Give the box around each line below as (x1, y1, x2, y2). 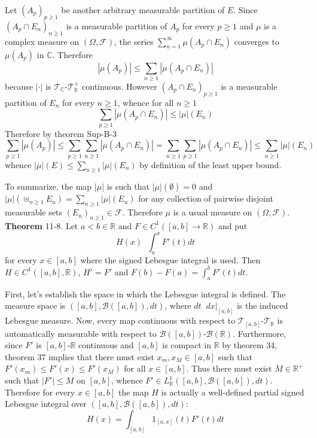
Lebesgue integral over (5, 397, 87, 410)
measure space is (5, 299, 66, 312)
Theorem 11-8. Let (5, 219, 78, 232)
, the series (114, 35, 154, 47)
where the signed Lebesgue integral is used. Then (80, 253, 261, 266)
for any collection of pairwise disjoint (138, 192, 274, 205)
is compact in (162, 339, 212, 351)
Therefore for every (5, 385, 75, 398)
